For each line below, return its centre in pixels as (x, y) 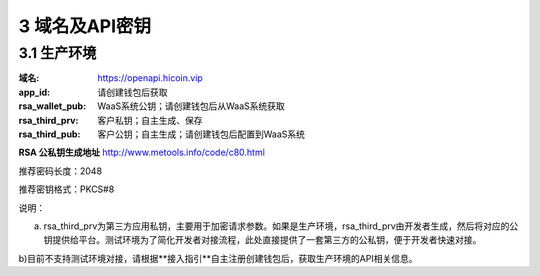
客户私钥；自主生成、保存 (150, 120)
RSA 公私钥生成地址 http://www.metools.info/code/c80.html (141, 152)
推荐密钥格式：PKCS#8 (66, 189)
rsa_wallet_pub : (52, 106)
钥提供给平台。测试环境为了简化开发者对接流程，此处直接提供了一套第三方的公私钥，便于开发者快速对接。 (262, 240)
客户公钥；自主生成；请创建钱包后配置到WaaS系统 (201, 134)
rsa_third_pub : (49, 134)
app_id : (34, 92)
